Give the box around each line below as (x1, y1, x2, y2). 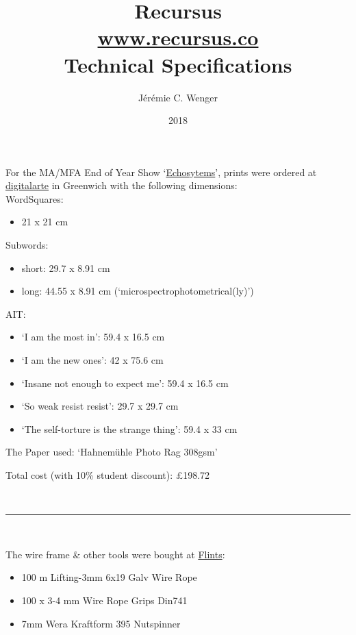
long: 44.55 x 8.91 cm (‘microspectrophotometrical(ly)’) (21, 284, 254, 298)
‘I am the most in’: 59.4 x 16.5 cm (21, 329, 165, 344)
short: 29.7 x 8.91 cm (21, 260, 110, 275)
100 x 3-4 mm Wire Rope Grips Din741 (21, 593, 188, 607)
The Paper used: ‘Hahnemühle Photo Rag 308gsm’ (5, 445, 218, 459)
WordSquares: (5, 191, 64, 206)
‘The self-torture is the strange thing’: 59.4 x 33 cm (21, 421, 238, 436)
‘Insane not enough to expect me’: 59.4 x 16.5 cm (21, 375, 229, 390)
